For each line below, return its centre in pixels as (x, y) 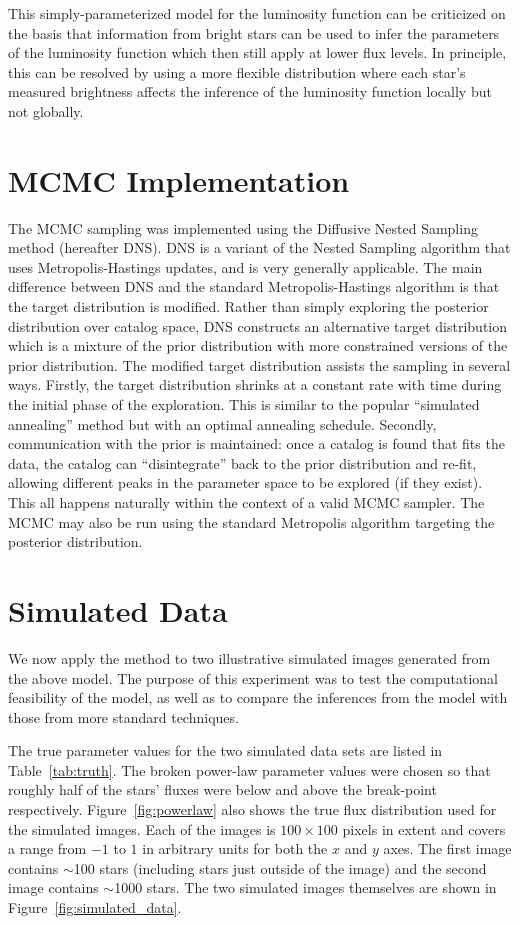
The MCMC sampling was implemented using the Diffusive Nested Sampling (243, 227)
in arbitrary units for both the (235, 848)
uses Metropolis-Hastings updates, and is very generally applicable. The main (245, 266)
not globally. (46, 110)
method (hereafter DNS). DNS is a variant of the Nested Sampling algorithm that (259, 247)
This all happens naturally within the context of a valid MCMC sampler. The (246, 502)
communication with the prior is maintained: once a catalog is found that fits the (256, 443)
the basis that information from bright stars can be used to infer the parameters (254, 32)
